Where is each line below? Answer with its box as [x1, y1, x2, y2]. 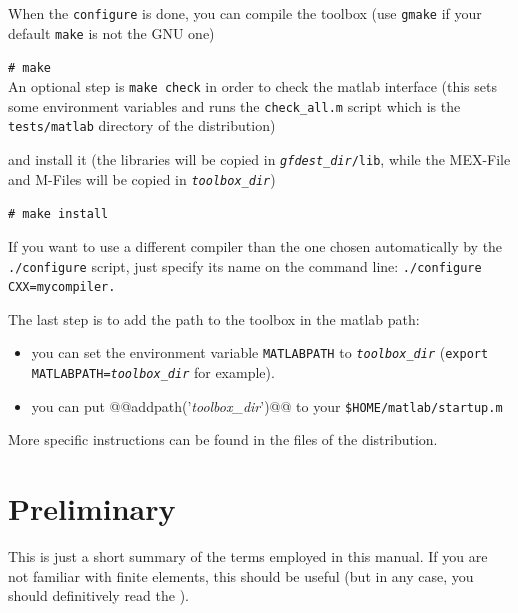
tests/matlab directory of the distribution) [8, 115, 276, 136]
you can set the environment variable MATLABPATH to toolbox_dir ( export [31, 342, 489, 363]
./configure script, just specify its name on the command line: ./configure [8, 255, 482, 276]
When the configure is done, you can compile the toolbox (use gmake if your [8, 3, 482, 23]
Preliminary [8, 488, 176, 529]
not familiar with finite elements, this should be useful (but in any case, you [8, 565, 474, 586]
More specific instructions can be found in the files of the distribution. [8, 429, 438, 450]
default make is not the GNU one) [8, 22, 215, 43]
